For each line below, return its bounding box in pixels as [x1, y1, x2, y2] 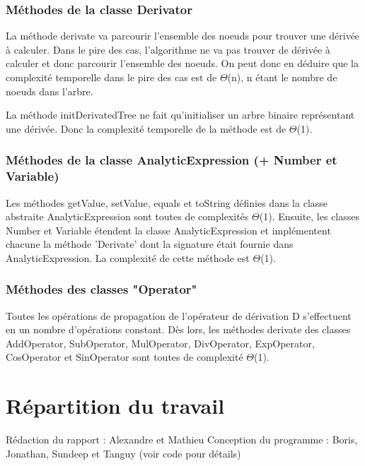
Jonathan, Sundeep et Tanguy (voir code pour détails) [6, 446, 241, 460]
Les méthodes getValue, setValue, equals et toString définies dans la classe [6, 195, 328, 210]
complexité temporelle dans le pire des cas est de [6, 70, 217, 84]
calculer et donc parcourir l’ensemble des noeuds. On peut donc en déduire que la [6, 56, 359, 71]
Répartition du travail [6, 391, 225, 420]
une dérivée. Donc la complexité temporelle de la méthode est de [6, 121, 286, 136]
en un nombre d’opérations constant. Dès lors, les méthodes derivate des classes [6, 322, 351, 337]
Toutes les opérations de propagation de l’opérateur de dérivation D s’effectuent [6, 308, 352, 323]
